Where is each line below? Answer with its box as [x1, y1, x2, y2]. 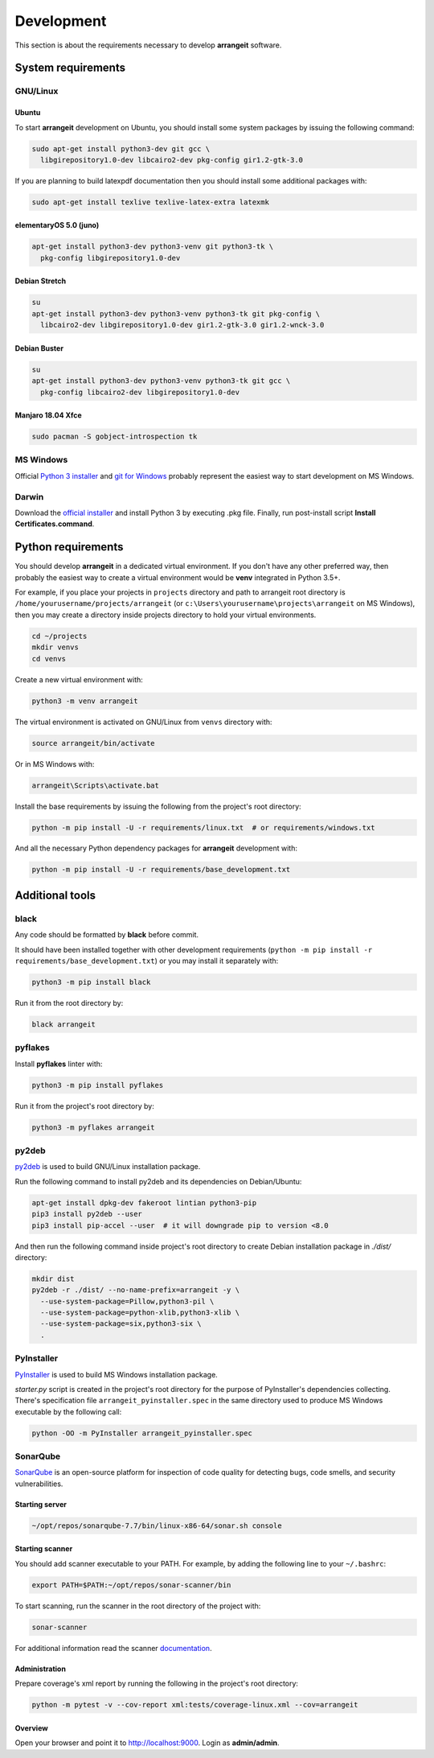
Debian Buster [14, 343, 64, 353]
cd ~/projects [31, 632, 88, 640]
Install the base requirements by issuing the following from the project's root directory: [14, 801, 301, 811]
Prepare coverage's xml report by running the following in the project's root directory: [14, 1678, 299, 1689]
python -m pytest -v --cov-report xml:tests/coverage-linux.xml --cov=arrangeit [31, 1700, 358, 1710]
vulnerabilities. [14, 1479, 63, 1488]
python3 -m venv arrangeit [31, 696, 138, 706]
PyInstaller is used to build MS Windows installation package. [14, 1369, 219, 1379]
